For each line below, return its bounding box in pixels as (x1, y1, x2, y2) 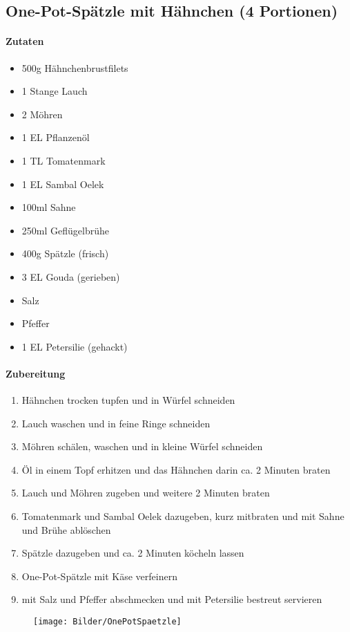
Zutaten (6, 34, 44, 48)
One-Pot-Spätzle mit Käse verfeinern (21, 568, 177, 583)
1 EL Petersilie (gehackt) (21, 339, 128, 353)
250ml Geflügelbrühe (21, 223, 109, 237)
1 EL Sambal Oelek (21, 176, 104, 191)
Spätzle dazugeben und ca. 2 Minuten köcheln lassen (21, 546, 244, 560)
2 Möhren (21, 106, 63, 121)
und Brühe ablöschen (21, 522, 111, 537)
